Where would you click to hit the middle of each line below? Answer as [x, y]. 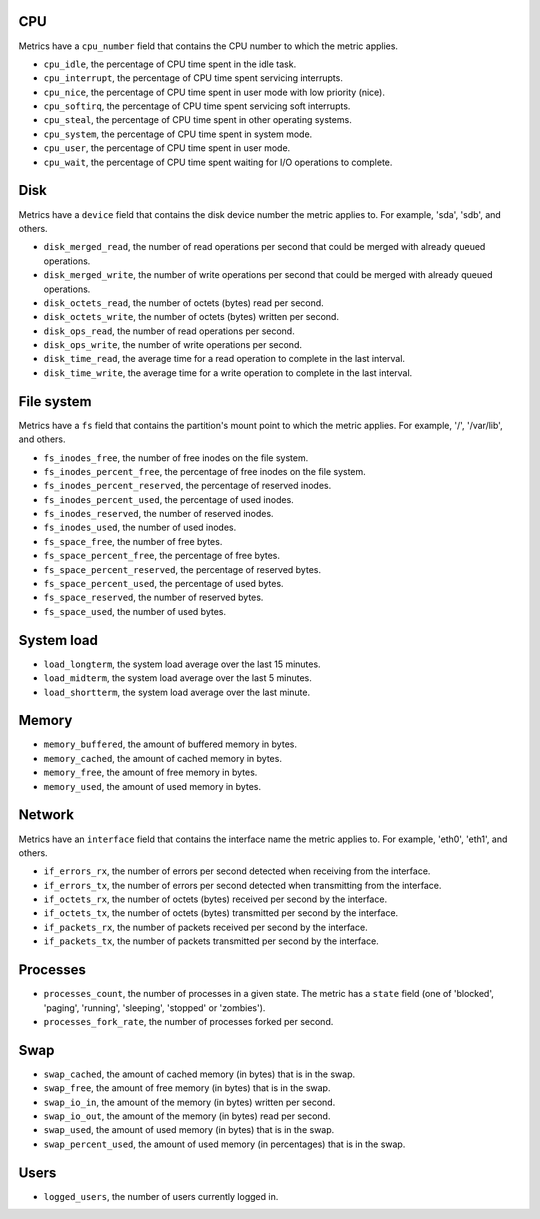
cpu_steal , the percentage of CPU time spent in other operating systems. [197, 120]
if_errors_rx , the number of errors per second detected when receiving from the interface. [237, 871]
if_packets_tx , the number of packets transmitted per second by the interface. [211, 941]
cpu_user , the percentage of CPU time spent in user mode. [167, 148]
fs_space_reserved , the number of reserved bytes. [153, 597]
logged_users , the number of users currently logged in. [161, 1196]
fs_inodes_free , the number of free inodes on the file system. [176, 457]
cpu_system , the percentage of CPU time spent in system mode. [178, 134]
